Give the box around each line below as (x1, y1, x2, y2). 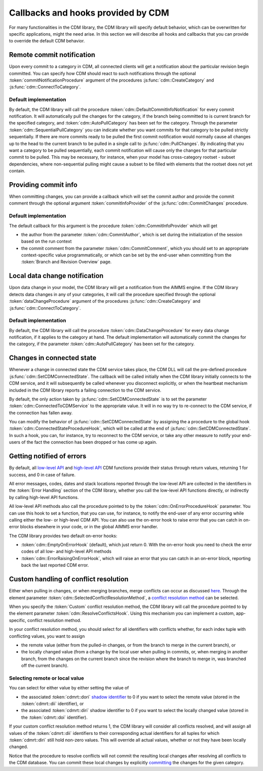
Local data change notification (9, 271, 104, 280)
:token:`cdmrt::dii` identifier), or (21, 701, 84, 707)
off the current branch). (21, 663, 69, 668)
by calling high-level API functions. (9, 494, 79, 500)
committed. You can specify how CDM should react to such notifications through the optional (9, 70, 196, 76)
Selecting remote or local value (9, 674, 84, 681)
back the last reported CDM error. (21, 562, 89, 568)
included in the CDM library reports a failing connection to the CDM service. (9, 387, 162, 393)
